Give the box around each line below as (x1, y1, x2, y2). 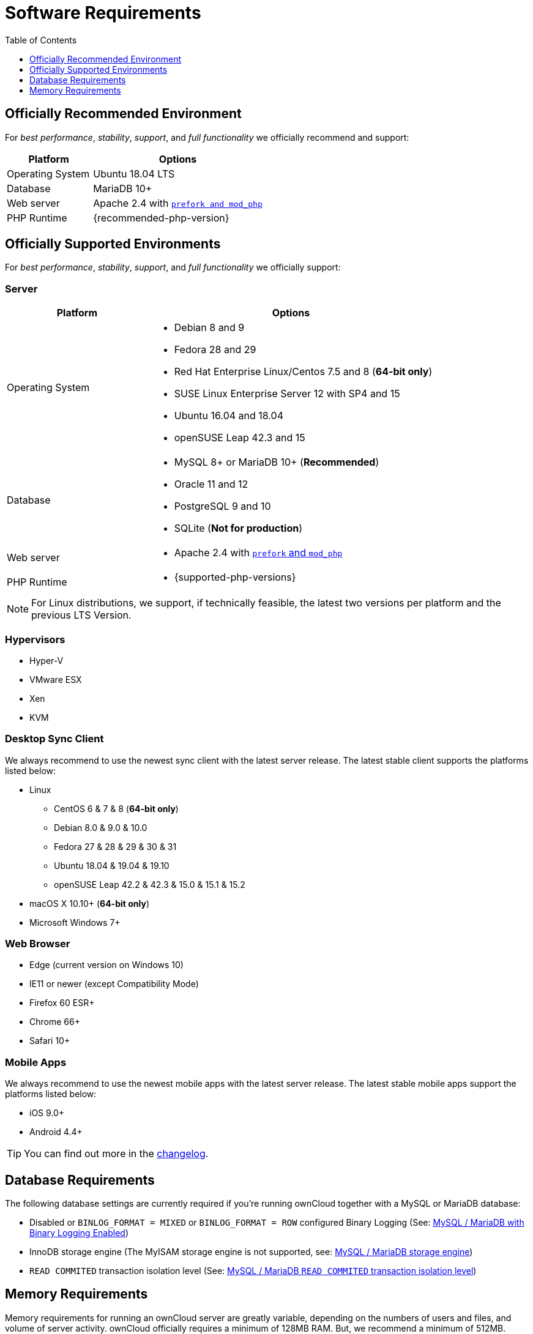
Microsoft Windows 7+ (29, 917, 121, 928)
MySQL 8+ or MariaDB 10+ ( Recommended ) (174, 456, 379, 469)
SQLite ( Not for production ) (174, 522, 303, 535)
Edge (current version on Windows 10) (29, 960, 184, 971)
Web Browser (5, 937, 70, 950)
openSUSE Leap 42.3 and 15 (174, 431, 305, 444)
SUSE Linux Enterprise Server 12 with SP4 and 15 (174, 387, 400, 400)
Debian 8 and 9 (174, 321, 245, 334)
